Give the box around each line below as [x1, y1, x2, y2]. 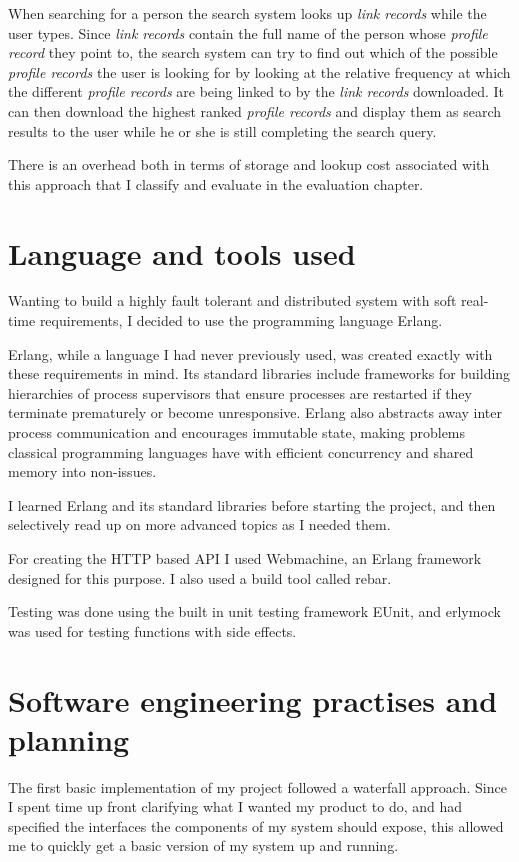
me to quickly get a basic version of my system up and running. [8, 835, 399, 856]
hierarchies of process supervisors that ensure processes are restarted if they [8, 382, 472, 403]
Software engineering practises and [8, 679, 498, 720]
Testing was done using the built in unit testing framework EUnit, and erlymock [8, 601, 501, 622]
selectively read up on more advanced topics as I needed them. [8, 514, 391, 535]
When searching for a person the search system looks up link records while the [8, 3, 487, 23]
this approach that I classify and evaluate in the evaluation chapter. [8, 173, 424, 194]
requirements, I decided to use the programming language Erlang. [39, 310, 443, 331]
